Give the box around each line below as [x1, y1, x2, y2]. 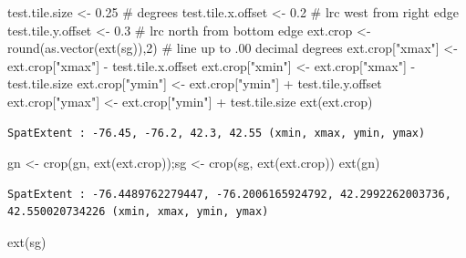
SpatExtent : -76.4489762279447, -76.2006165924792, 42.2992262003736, [7, 187, 451, 201]
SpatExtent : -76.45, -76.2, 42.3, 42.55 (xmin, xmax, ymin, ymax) [7, 126, 426, 139]
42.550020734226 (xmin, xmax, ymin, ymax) [7, 205, 269, 219]
